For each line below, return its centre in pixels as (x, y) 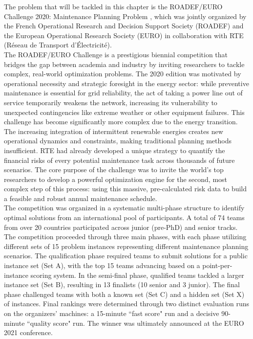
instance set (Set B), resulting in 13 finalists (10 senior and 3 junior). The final (122, 284)
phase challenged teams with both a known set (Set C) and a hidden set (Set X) (124, 294)
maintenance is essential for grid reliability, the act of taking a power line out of (123, 93)
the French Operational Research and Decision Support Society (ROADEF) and (124, 26)
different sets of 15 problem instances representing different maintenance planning (126, 246)
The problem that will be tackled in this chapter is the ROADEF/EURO (113, 6)
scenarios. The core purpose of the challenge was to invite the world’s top (114, 169)
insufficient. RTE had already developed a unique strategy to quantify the (115, 150)
